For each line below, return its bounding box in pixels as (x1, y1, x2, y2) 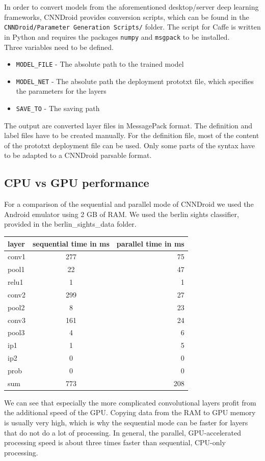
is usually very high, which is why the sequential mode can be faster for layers (4, 417, 248, 428)
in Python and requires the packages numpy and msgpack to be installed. (4, 31, 230, 42)
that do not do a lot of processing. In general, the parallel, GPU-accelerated (4, 427, 241, 438)
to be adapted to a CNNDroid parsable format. (4, 150, 152, 160)
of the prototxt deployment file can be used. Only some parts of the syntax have (4, 140, 255, 150)
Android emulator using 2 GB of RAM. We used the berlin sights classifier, (4, 208, 239, 219)
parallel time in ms (116, 238, 184, 249)
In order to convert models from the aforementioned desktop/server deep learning (4, 2, 259, 12)
